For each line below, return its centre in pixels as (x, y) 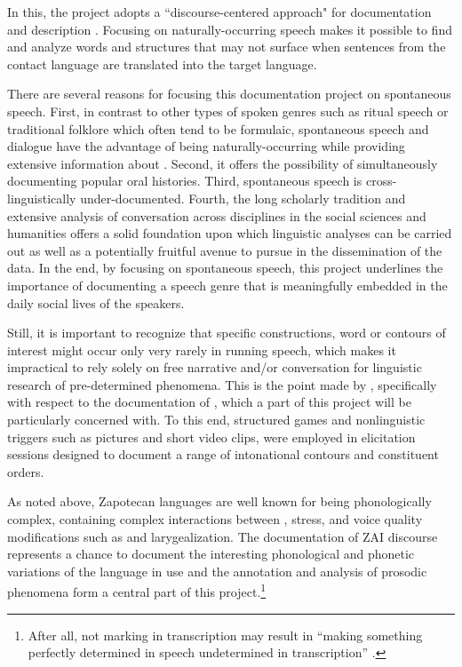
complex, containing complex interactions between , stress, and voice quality (215, 519)
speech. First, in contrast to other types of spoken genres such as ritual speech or (228, 111)
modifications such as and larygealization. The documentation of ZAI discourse (223, 536)
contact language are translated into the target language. (162, 64)
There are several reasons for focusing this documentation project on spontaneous (229, 94)
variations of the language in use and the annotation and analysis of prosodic (217, 571)
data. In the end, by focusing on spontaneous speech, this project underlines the (225, 268)
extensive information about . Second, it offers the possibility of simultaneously (223, 163)
